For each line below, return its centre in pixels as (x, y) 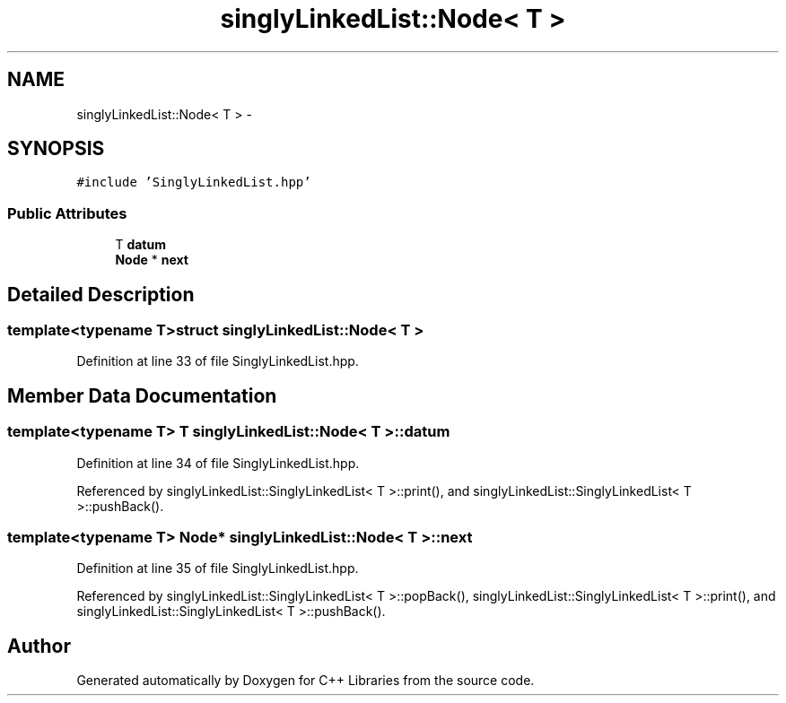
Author (39, 646)
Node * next (152, 260)
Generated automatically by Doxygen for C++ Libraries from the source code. (306, 681)
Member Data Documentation (142, 395)
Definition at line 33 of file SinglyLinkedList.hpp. (218, 361)
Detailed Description (101, 294)
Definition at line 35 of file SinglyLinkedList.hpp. (218, 568)
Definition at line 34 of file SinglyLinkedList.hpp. (218, 463)
